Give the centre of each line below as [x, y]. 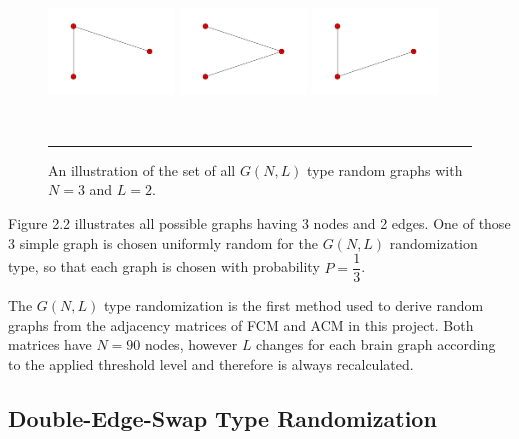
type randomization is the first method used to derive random [293, 305]
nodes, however [191, 344]
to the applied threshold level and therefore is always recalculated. [211, 363]
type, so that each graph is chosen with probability [164, 266]
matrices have [50, 344]
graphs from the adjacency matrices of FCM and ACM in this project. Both [241, 324]
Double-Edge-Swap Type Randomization [222, 417]
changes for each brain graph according [376, 344]
